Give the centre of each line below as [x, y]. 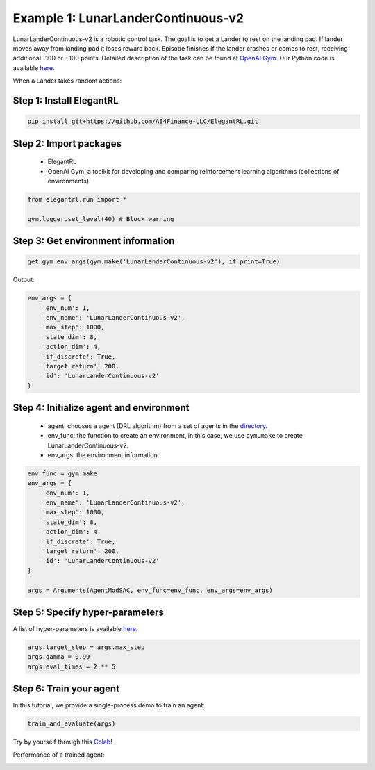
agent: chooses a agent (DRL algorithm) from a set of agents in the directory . [158, 426]
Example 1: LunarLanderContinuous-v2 [128, 18]
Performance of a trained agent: [59, 755]
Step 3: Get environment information [94, 241]
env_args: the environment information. [103, 454]
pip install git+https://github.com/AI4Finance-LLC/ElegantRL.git [143, 121]
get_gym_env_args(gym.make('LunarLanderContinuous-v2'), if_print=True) [154, 262]
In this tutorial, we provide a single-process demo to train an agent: [109, 705]
